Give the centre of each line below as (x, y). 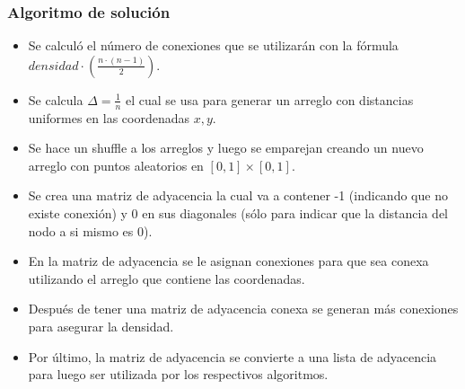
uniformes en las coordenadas (109, 117)
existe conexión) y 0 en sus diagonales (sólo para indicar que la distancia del (238, 213)
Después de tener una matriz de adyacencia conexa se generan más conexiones (243, 309)
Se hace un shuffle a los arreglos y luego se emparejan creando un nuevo (226, 148)
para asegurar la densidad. (101, 326)
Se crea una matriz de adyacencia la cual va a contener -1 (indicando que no (238, 195)
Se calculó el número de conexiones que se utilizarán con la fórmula (213, 45)
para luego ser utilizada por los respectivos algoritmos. (178, 374)
